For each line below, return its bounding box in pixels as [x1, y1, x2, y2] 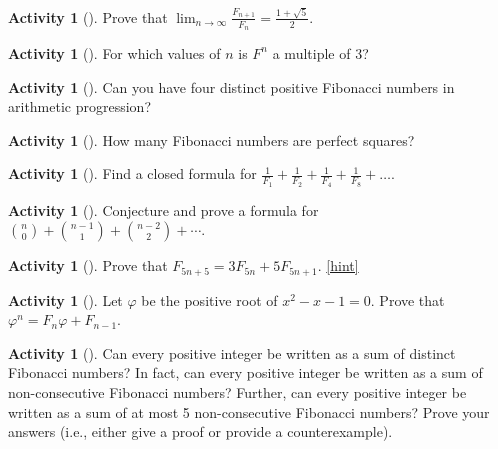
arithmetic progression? [8, 96, 151, 117]
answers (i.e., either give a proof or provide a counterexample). [8, 421, 393, 442]
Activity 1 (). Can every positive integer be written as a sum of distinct [8, 342, 456, 363]
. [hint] [317, 255, 359, 276]
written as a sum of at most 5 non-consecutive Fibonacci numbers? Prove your [8, 401, 490, 422]
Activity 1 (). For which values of [8, 42, 221, 63]
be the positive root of [141, 289, 278, 310]
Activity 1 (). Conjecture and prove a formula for [8, 199, 319, 220]
